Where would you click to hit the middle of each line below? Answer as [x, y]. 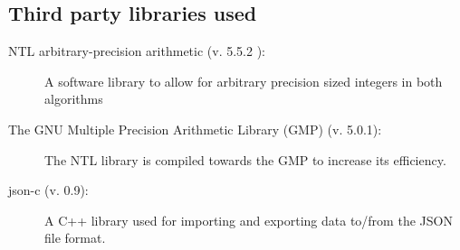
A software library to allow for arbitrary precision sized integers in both [244, 81]
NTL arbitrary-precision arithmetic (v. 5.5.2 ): [137, 51]
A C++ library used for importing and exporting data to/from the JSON [249, 220]
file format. [75, 238]
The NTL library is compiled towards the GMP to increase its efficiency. [245, 159]
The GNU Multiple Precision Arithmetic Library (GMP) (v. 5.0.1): [195, 129]
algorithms [74, 99]
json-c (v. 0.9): [48, 190]
